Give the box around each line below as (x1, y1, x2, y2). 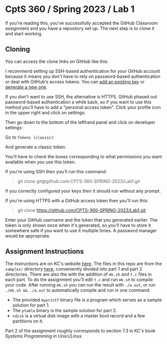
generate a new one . (5, 84, 48, 90)
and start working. (5, 30, 43, 36)
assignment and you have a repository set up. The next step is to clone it (5, 25, 155, 31)
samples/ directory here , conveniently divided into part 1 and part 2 (5, 266, 143, 272)
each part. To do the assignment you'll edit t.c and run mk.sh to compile (5, 276, 153, 283)
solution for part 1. (12, 302, 50, 308)
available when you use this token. (5, 159, 76, 165)
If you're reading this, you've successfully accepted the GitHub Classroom (5, 20, 158, 26)
